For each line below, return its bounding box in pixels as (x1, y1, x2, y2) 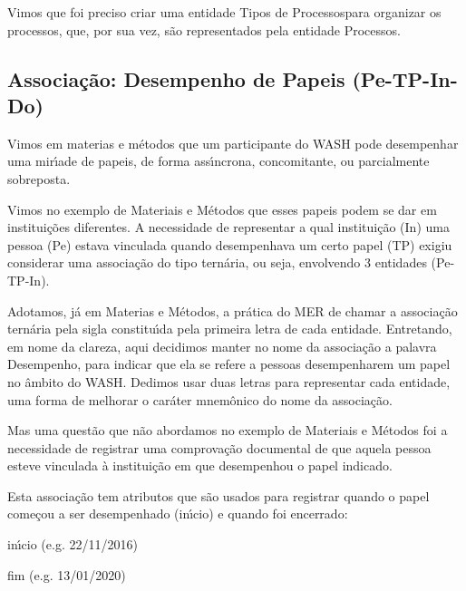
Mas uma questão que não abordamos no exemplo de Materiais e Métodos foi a (7, 421, 448, 440)
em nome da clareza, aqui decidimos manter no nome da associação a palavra (7, 336, 437, 355)
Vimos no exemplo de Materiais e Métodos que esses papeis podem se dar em (7, 199, 437, 218)
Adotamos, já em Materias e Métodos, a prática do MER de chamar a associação (7, 301, 458, 320)
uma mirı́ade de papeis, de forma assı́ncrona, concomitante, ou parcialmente (7, 151, 430, 170)
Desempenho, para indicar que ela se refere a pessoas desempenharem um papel (7, 354, 451, 373)
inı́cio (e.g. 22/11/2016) (7, 535, 138, 554)
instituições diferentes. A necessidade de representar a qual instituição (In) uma (7, 218, 450, 237)
